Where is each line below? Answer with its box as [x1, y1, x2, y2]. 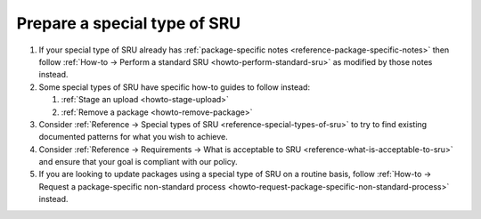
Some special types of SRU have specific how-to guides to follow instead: [38, 81, 311, 93]
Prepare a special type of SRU [16, 13, 241, 33]
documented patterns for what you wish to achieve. [38, 132, 229, 142]
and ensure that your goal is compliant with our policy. [38, 157, 238, 167]
